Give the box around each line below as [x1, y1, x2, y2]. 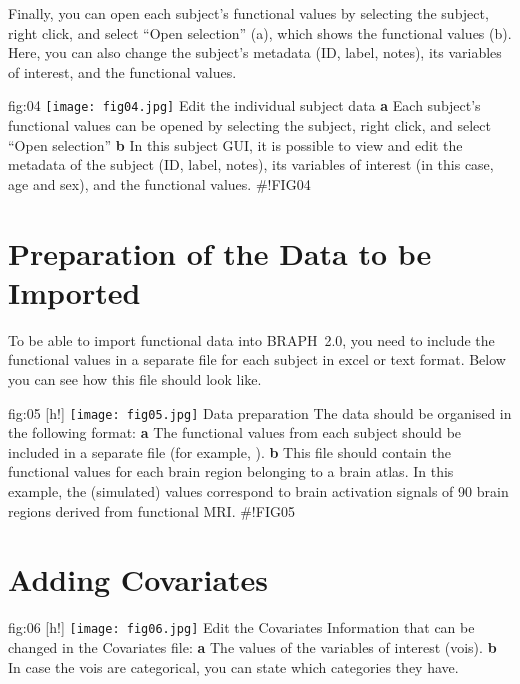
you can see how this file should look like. [8, 368, 262, 389]
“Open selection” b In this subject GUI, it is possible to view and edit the [8, 134, 463, 155]
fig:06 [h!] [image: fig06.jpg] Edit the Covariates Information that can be [8, 617, 475, 638]
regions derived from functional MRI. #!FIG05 [8, 500, 295, 521]
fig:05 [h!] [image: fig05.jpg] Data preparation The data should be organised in [8, 402, 512, 423]
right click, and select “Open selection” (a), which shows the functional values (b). [8, 22, 512, 43]
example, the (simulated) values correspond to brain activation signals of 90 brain [8, 480, 509, 501]
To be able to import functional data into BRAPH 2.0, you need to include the [8, 329, 495, 350]
